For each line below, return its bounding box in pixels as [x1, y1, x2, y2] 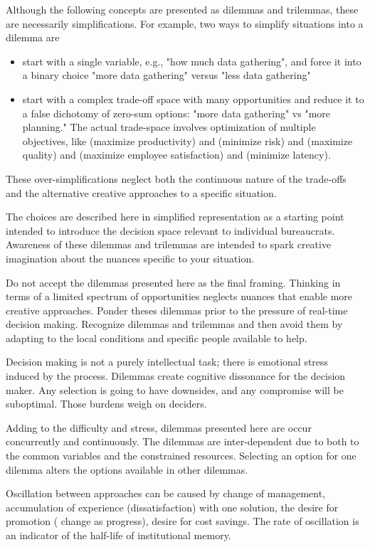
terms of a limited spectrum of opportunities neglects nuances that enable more [6, 289, 353, 304]
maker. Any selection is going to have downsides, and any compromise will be [6, 382, 344, 397]
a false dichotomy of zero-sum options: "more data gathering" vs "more [22, 105, 331, 120]
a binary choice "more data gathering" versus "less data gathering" [22, 68, 311, 83]
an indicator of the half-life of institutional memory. [6, 528, 231, 542]
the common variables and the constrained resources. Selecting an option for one [6, 448, 356, 463]
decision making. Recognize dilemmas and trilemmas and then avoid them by [6, 317, 343, 331]
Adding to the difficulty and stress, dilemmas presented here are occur [6, 420, 312, 435]
